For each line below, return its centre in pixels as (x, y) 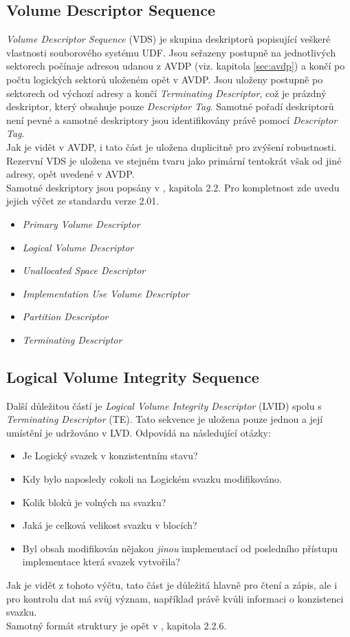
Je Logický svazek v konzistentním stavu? (110, 456)
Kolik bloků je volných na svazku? (94, 502)
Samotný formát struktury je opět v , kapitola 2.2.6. (117, 625)
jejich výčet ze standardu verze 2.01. (83, 201)
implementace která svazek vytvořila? (101, 562)
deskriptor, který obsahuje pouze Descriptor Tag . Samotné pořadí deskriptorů (170, 106)
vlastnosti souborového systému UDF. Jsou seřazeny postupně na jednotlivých (171, 52)
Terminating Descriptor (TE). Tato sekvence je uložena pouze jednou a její (165, 419)
